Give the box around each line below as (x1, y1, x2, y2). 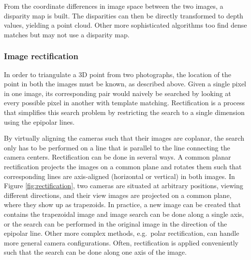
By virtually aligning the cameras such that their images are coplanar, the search (4, 133, 244, 143)
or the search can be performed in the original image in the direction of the (4, 218, 227, 228)
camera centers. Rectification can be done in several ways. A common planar (4, 152, 231, 162)
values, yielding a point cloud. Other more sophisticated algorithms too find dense (4, 20, 247, 30)
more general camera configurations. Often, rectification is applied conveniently (4, 237, 238, 247)
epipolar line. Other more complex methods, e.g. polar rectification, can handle (4, 228, 239, 238)
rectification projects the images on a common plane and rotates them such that (4, 161, 242, 171)
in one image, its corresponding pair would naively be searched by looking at (4, 88, 231, 98)
